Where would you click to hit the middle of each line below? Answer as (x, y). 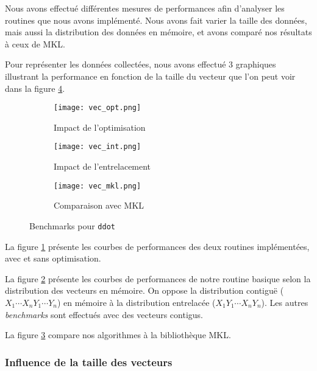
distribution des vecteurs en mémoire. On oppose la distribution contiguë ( (144, 290)
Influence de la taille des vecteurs (89, 362)
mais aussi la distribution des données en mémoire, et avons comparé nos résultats (158, 32)
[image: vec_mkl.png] (98, 186)
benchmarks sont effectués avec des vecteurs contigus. (104, 314)
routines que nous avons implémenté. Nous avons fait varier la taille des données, (156, 20)
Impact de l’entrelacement (102, 166)
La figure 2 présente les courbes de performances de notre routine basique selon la (158, 278)
